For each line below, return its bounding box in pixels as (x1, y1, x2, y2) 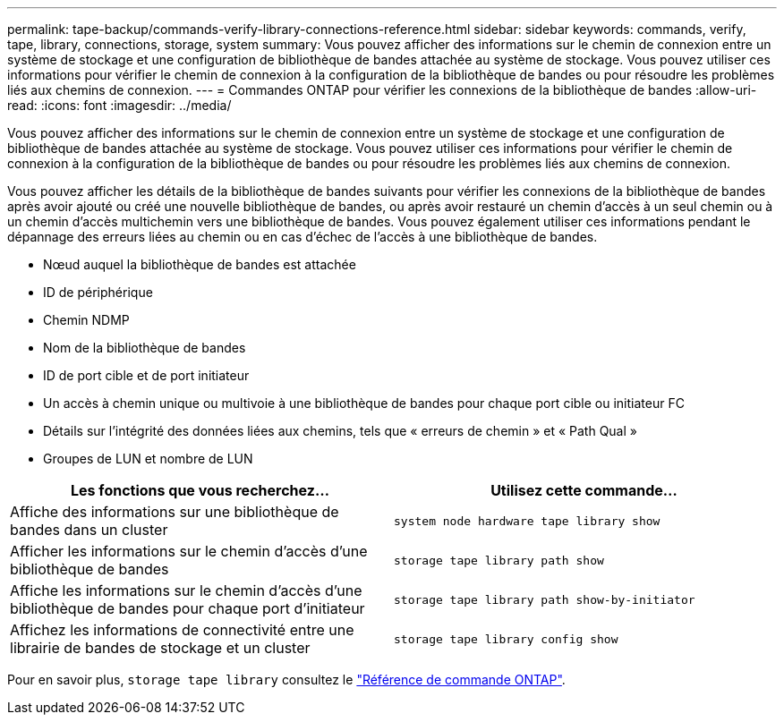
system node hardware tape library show (394, 514, 660, 528)
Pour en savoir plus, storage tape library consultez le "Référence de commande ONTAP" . (7, 672, 566, 687)
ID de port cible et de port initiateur (43, 368, 250, 383)
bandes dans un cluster (10, 521, 168, 539)
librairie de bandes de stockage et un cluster (10, 639, 311, 657)
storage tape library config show (394, 632, 618, 646)
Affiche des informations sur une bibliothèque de (10, 503, 339, 521)
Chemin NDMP (43, 312, 130, 327)
